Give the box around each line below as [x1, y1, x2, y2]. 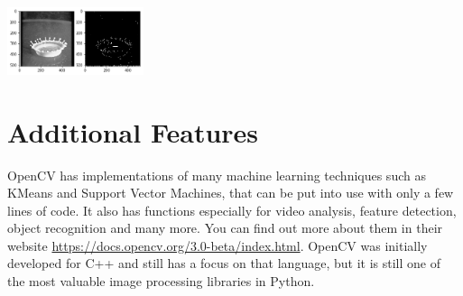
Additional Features [7, 113, 259, 150]
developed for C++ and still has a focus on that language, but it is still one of [7, 254, 440, 273]
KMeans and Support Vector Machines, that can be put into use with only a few [7, 183, 454, 202]
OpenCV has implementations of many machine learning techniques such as [7, 165, 426, 184]
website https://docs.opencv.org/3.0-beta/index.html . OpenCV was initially [7, 236, 428, 254]
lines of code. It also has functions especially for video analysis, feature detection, [7, 200, 457, 219]
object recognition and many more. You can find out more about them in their [7, 218, 443, 237]
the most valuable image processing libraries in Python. [7, 272, 315, 291]
